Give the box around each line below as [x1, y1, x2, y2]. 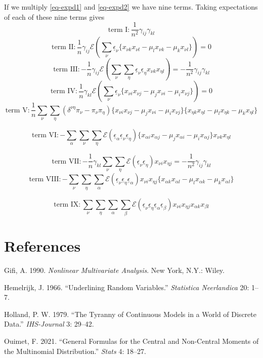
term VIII [29, 176, 59, 183]
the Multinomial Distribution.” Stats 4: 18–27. [4, 345, 146, 356]
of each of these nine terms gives [4, 11, 105, 22]
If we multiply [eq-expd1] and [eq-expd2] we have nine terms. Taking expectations [4, 2, 258, 12]
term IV [50, 88, 75, 95]
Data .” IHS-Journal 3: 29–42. [4, 319, 94, 329]
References [4, 235, 81, 256]
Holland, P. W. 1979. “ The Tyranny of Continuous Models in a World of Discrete [4, 308, 256, 319]
